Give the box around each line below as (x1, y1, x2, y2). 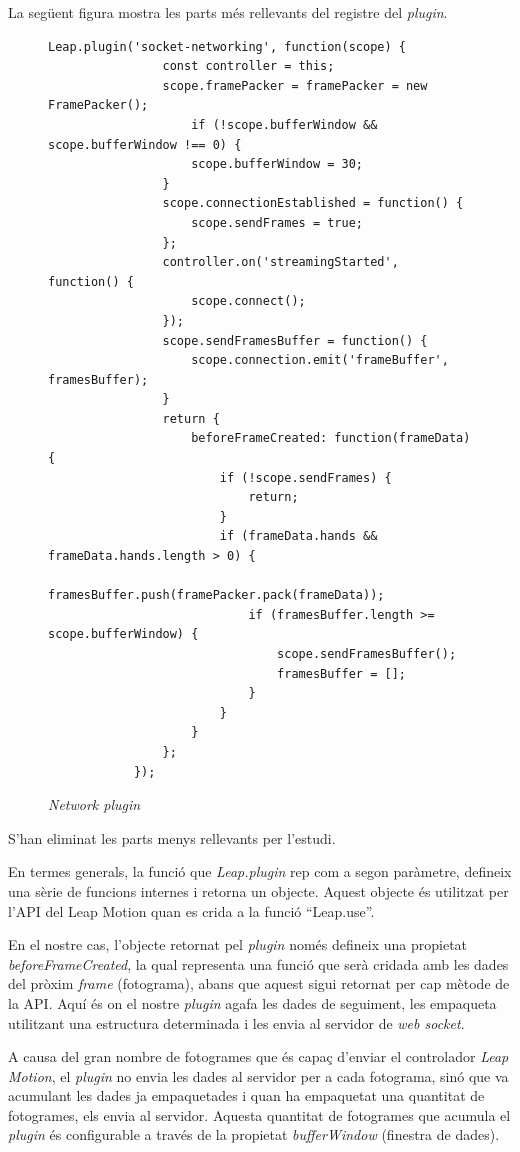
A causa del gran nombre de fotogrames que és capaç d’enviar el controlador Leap (8, 1046, 509, 1067)
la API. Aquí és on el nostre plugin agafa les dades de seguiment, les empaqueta (8, 992, 497, 1013)
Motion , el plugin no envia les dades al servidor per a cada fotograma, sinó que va (8, 1065, 509, 1086)
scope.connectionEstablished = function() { (162, 196, 464, 211)
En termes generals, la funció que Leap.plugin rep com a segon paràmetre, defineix (8, 861, 512, 882)
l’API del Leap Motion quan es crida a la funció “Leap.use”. (8, 900, 375, 921)
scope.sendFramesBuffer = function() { (162, 333, 428, 348)
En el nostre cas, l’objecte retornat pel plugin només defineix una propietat (8, 934, 468, 955)
